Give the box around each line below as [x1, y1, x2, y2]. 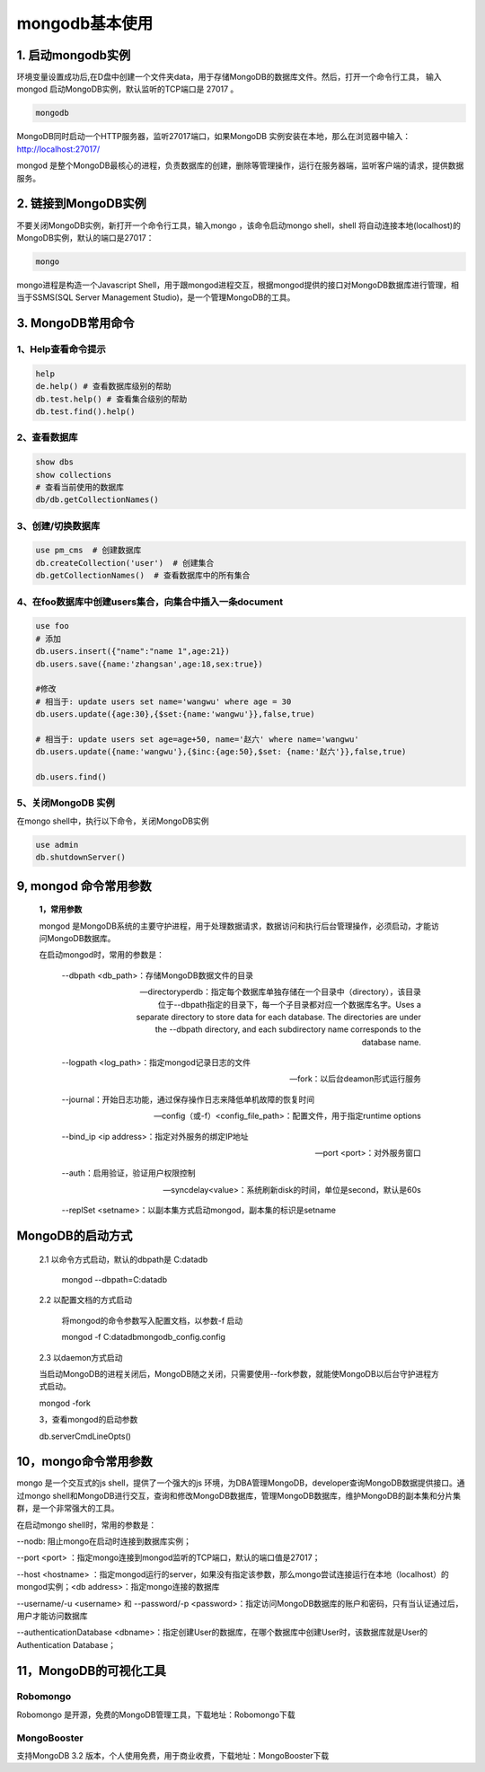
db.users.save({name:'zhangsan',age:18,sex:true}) [35, 658, 264, 669]
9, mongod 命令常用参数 [16, 878, 152, 894]
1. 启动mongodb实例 [16, 48, 131, 63]
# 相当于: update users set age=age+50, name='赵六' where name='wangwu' [35, 734, 359, 745]
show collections [35, 470, 112, 480]
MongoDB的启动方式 [16, 1229, 133, 1243]
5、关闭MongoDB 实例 [16, 797, 116, 809]
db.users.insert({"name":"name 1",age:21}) [35, 647, 231, 657]
